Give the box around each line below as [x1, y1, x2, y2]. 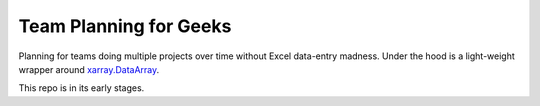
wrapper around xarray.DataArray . [18, 63, 160, 75]
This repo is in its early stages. [18, 82, 145, 94]
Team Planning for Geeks [18, 15, 232, 37]
